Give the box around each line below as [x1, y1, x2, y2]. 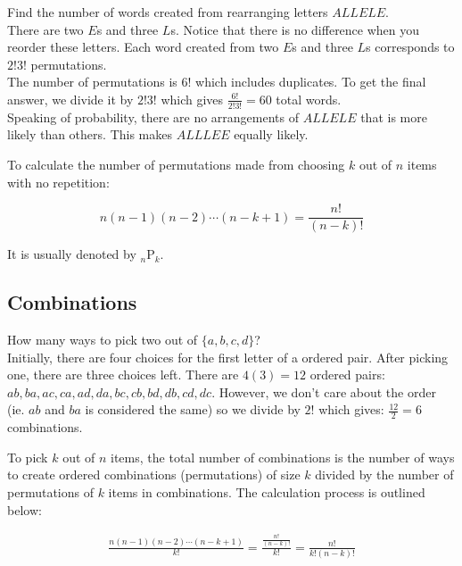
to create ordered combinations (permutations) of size [7, 465, 301, 484]
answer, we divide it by [7, 89, 134, 108]
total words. [276, 89, 342, 108]
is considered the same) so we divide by [85, 400, 301, 419]
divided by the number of [315, 465, 454, 484]
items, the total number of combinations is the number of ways [111, 447, 455, 466]
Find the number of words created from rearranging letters [7, 3, 328, 21]
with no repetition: [7, 172, 110, 191]
